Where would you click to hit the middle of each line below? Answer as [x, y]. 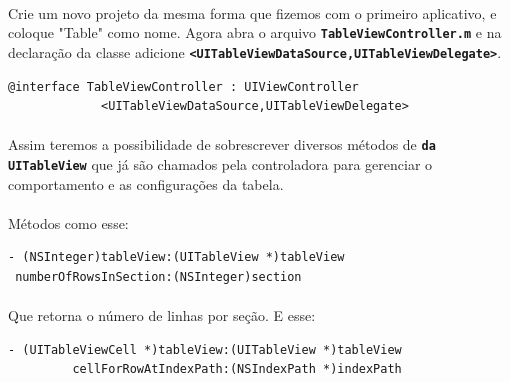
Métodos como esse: [68, 222]
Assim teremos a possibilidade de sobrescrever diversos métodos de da [222, 144]
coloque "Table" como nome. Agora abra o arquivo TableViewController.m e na [255, 32]
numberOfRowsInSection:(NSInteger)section [158, 276]
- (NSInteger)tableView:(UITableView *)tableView [176, 257]
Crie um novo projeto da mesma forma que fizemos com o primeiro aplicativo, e [252, 12]
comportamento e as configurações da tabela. [146, 183]
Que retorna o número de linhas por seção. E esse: [162, 315]
